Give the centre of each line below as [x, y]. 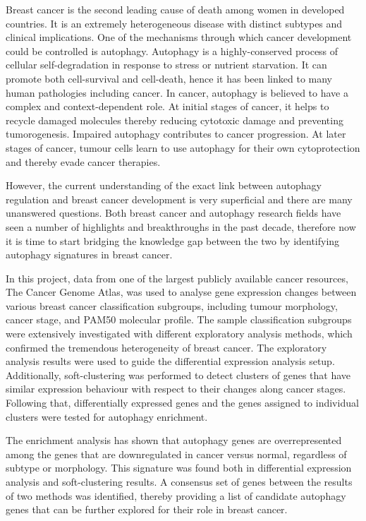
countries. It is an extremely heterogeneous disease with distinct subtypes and [174, 23]
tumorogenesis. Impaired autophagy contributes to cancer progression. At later [176, 134]
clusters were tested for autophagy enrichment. [107, 416]
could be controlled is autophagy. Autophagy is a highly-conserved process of [172, 50]
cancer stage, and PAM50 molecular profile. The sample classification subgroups [179, 319]
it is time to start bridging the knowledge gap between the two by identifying [173, 240]
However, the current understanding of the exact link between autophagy [164, 185]
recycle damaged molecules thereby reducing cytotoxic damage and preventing [175, 120]
